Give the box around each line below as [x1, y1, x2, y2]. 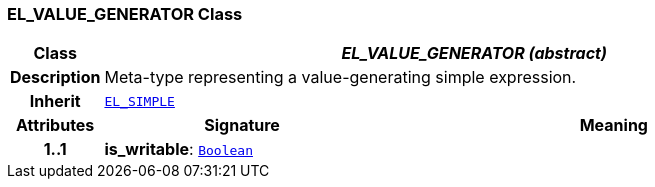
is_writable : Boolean [104, 139, 253, 160]
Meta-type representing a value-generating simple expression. [104, 67, 577, 88]
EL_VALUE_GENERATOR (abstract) [341, 43, 607, 64]
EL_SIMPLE [104, 93, 175, 109]
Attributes [16, 115, 95, 136]
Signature [204, 115, 280, 136]
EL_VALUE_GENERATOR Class [7, 4, 243, 24]
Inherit [29, 91, 81, 112]
